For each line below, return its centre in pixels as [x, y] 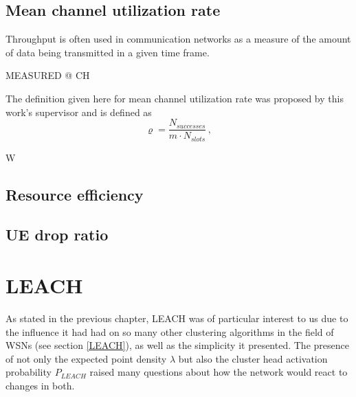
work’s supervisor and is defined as [79, 112]
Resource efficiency [75, 194]
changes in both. [40, 385]
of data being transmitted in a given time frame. [108, 52]
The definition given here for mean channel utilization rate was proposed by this [175, 98]
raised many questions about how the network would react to [219, 372]
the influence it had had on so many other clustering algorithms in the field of [170, 331]
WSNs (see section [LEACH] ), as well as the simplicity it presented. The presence [177, 345]
